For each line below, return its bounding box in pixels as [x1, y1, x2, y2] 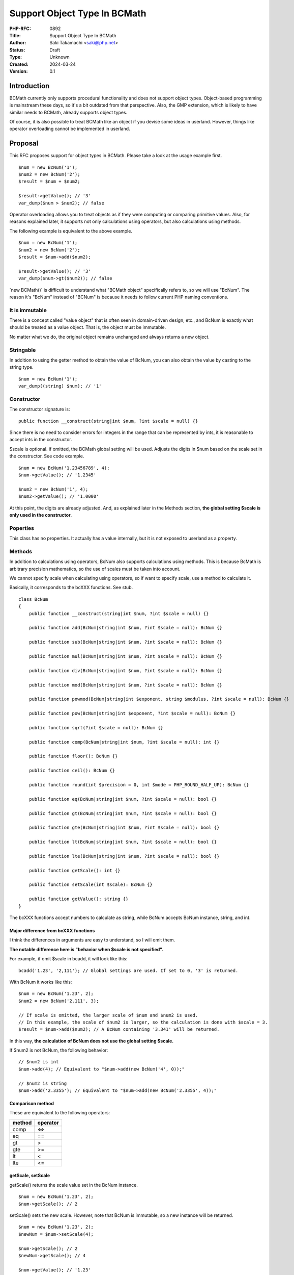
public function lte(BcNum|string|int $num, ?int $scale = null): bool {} [28, 853, 220, 859]
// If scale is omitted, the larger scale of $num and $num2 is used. [18, 1012, 198, 1018]
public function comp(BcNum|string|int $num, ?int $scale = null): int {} [28, 739, 220, 745]
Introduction [9, 82, 50, 90]
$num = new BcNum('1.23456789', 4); [18, 465, 110, 471]
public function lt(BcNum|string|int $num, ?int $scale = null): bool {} [28, 839, 217, 845]
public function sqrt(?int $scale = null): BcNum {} [28, 725, 164, 730]
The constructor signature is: [9, 406, 70, 413]
